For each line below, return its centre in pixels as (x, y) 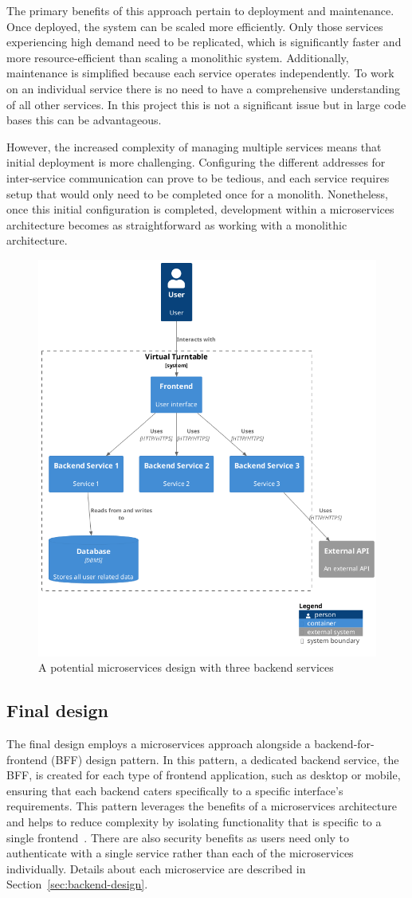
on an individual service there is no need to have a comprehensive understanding (203, 88)
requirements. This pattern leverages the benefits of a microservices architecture (202, 806)
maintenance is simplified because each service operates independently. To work (200, 73)
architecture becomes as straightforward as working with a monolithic (177, 224)
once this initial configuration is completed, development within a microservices (200, 209)
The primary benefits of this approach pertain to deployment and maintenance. (200, 10)
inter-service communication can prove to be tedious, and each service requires (198, 177)
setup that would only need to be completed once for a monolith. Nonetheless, (197, 193)
